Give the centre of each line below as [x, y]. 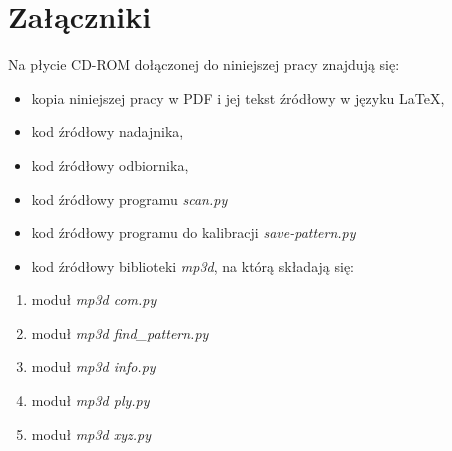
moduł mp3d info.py [93, 366]
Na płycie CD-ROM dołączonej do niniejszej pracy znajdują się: [204, 64]
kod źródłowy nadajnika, [107, 131]
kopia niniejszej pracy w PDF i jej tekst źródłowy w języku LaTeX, [238, 97]
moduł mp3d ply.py [90, 400]
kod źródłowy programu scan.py [129, 198]
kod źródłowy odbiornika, [110, 164]
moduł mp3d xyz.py [91, 433]
